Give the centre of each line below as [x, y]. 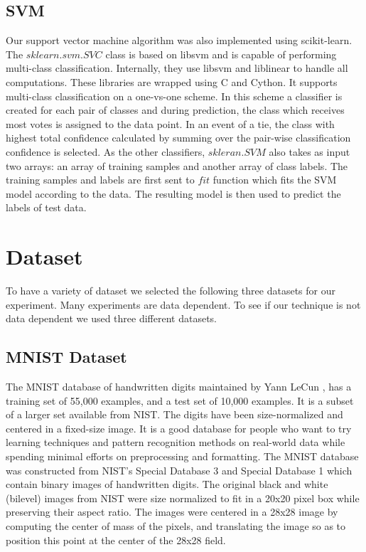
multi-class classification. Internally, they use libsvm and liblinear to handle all [177, 68]
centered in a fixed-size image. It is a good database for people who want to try [179, 428]
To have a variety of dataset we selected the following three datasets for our [171, 291]
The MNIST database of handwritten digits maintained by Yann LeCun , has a [179, 387]
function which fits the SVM [275, 180]
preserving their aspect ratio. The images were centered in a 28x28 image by [172, 512]
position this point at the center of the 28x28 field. [116, 540]
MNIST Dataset [66, 357]
